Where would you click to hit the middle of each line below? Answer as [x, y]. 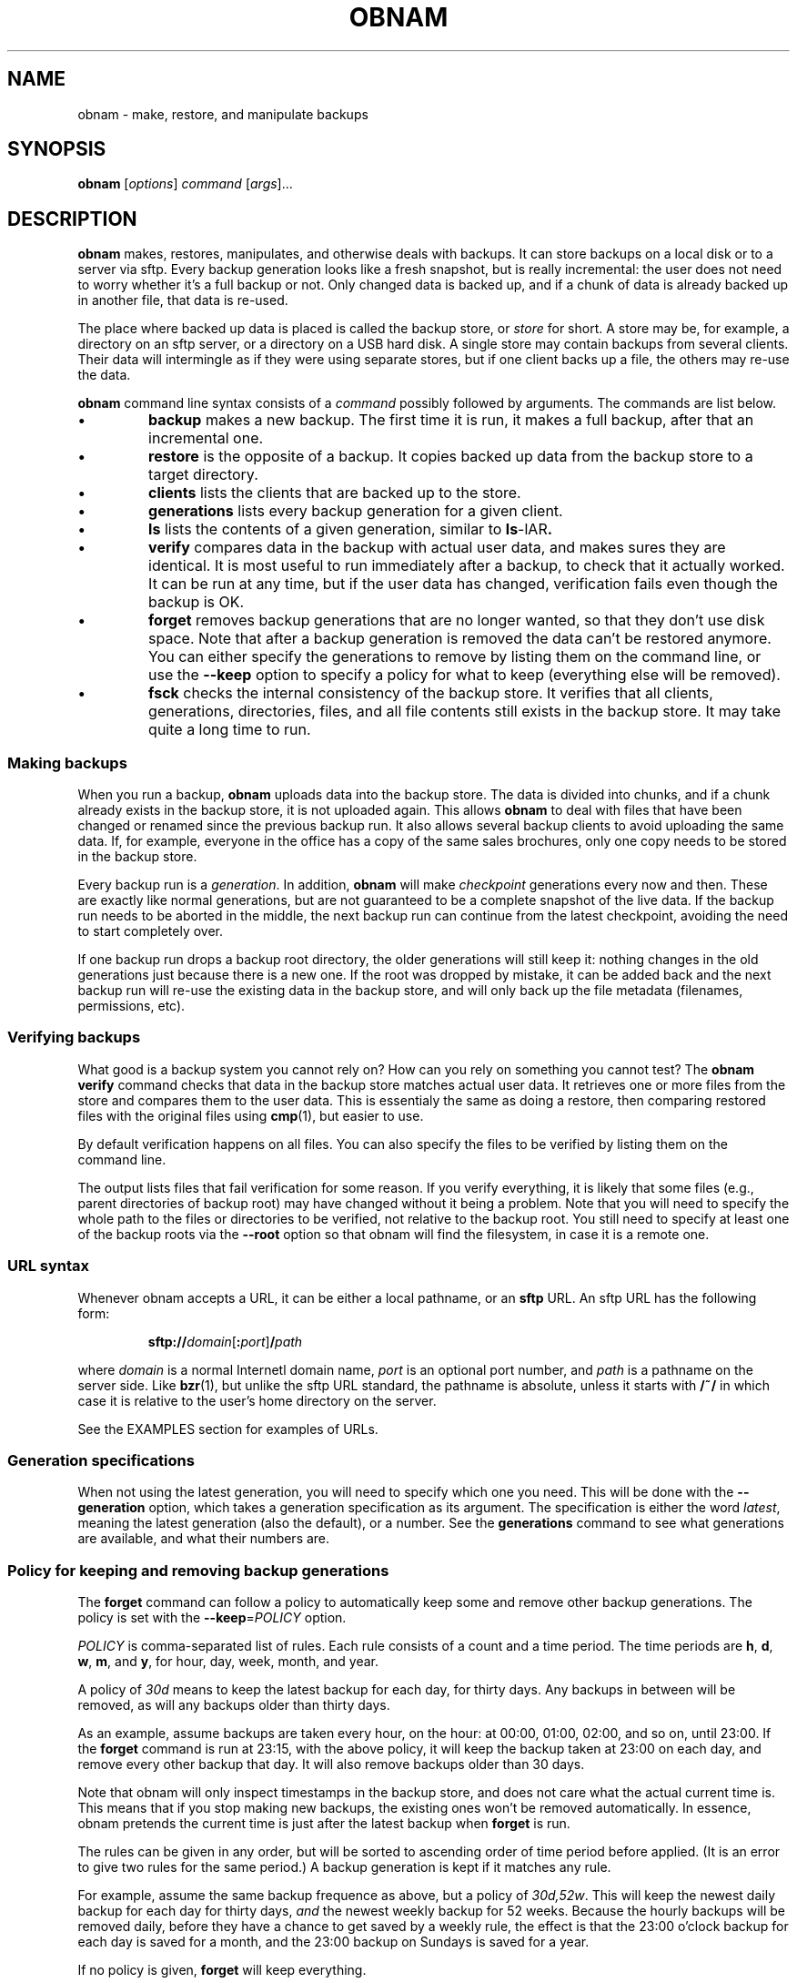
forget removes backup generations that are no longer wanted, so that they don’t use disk [457, 620]
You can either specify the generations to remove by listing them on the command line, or [455, 657]
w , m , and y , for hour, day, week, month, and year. [228, 1662]
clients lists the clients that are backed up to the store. [335, 493]
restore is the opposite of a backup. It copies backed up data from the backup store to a [451, 457]
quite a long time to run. [230, 730]
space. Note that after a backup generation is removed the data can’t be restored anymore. [460, 639]
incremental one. [206, 438]
